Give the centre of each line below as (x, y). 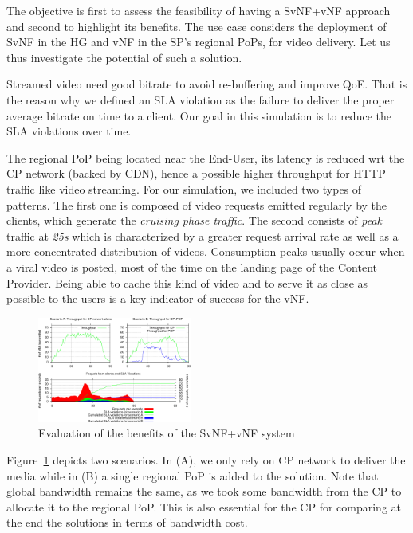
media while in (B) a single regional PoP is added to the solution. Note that (193, 475)
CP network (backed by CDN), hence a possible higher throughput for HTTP (196, 173)
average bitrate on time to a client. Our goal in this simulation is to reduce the (199, 115)
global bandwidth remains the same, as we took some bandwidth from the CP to (204, 491)
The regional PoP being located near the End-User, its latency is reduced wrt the (206, 157)
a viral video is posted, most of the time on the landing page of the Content (192, 266)
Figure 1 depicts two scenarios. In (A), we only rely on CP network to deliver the (206, 460)
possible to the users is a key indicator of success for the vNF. (158, 298)
